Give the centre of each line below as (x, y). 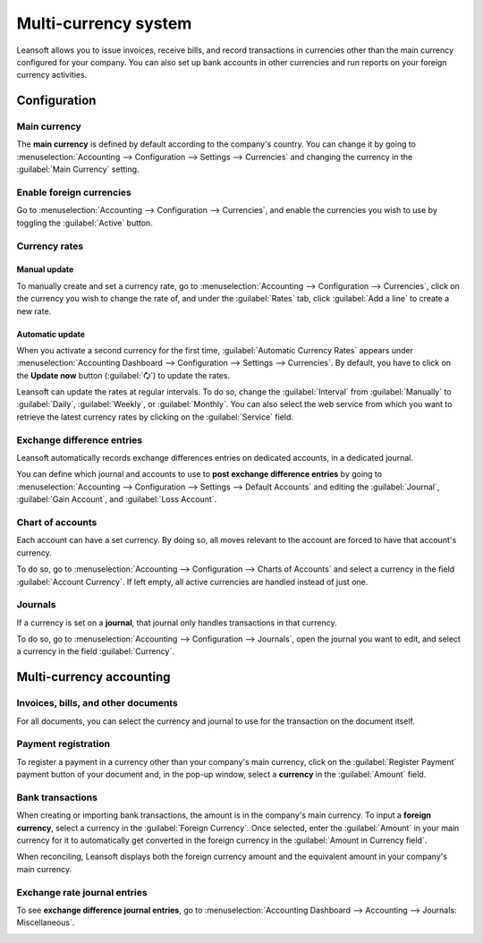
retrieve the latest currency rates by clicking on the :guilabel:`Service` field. (155, 417)
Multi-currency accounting (93, 677)
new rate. (34, 311)
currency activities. (52, 75)
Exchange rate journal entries (82, 892)
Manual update (45, 269)
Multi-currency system (104, 23)
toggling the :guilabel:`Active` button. (85, 223)
